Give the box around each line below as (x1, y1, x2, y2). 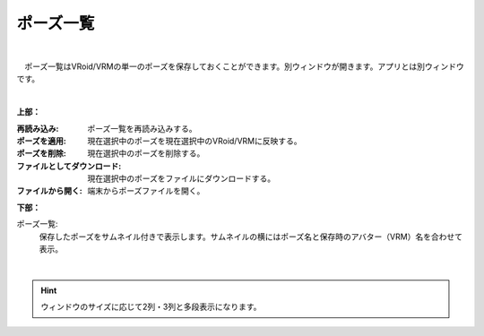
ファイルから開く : (16, 185, 82, 196)
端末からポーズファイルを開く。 (87, 185, 205, 196)
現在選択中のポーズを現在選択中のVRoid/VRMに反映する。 (87, 135, 302, 146)
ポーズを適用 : (16, 135, 66, 146)
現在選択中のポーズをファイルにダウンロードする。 (87, 173, 276, 184)
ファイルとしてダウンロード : (16, 160, 122, 171)
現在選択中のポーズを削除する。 (87, 148, 205, 159)
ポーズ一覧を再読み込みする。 (87, 123, 197, 134)
